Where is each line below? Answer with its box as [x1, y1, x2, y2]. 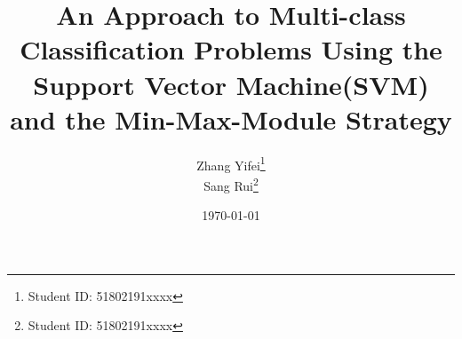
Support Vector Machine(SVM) [33, 66, 429, 102]
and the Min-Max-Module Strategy [10, 100, 452, 137]
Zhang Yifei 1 [196, 153, 266, 174]
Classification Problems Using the [20, 31, 442, 67]
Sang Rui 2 [203, 173, 259, 194]
